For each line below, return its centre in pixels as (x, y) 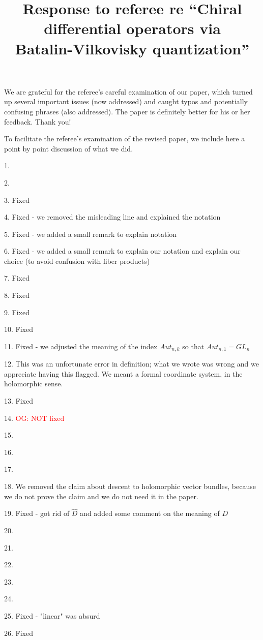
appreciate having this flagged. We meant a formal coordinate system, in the (123, 373)
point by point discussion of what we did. (69, 148)
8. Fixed (17, 295)
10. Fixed (19, 329)
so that (193, 346)
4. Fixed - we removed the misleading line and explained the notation (112, 217)
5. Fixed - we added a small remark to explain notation (91, 234)
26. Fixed (19, 633)
